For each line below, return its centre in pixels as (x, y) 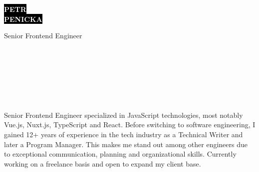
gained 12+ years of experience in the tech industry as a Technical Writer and (124, 134)
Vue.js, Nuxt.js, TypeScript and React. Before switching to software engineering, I (130, 125)
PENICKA (23, 19)
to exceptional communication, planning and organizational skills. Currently (120, 154)
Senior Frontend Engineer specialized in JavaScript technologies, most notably (124, 115)
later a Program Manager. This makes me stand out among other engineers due (126, 144)
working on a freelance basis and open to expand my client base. (103, 163)
